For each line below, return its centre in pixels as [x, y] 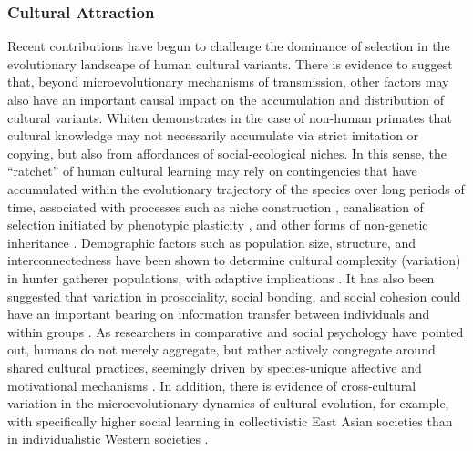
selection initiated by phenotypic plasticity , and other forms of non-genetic [218, 225]
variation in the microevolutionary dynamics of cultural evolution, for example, [228, 403]
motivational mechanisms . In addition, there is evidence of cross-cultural [212, 385]
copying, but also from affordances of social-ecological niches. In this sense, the [227, 153]
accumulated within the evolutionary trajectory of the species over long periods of [236, 188]
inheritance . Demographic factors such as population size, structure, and [212, 242]
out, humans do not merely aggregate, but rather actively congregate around [221, 349]
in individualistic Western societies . [108, 439]
